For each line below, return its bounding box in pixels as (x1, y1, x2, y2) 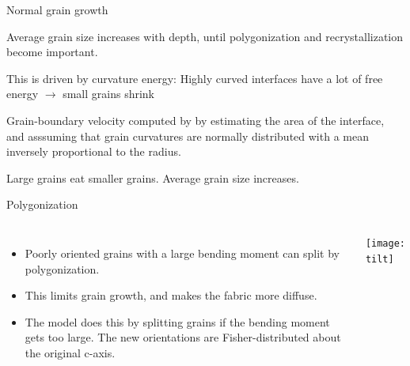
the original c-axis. (25, 344, 116, 360)
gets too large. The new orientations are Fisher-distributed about (25, 329, 341, 345)
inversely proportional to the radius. (6, 143, 181, 160)
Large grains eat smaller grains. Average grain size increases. (6, 169, 299, 186)
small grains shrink (63, 85, 154, 102)
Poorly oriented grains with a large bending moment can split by (25, 244, 340, 261)
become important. (6, 43, 98, 60)
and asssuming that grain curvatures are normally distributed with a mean (6, 127, 369, 144)
